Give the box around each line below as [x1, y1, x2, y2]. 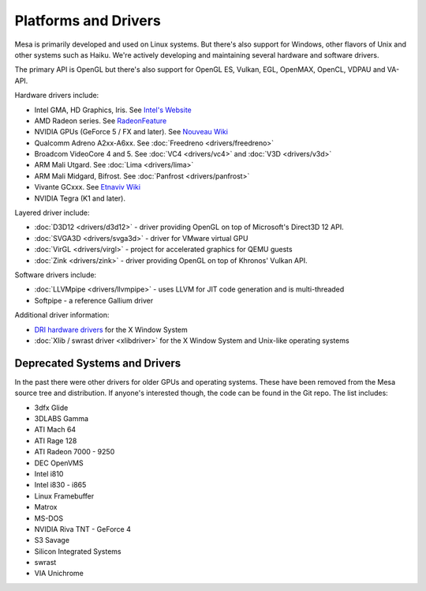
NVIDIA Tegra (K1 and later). [34, 194, 126, 203]
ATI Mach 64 [34, 425, 77, 435]
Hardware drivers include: [14, 91, 99, 100]
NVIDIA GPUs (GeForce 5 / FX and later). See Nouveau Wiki [34, 127, 229, 137]
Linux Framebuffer [34, 491, 95, 501]
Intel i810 [34, 469, 64, 478]
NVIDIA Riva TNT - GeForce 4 [34, 524, 132, 533]
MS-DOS [34, 514, 63, 523]
